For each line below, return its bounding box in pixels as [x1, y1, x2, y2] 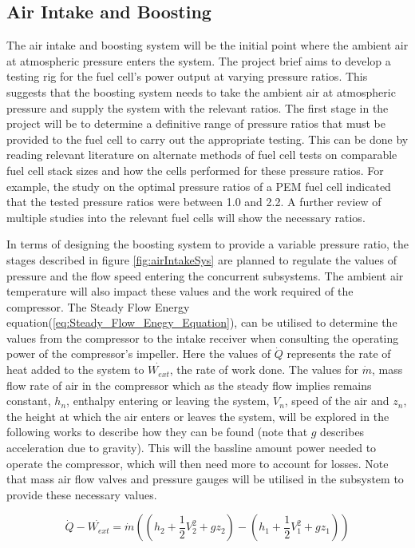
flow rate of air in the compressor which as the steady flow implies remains [6, 376, 372, 393]
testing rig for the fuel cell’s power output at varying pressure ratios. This [6, 68, 368, 85]
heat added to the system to [6, 361, 144, 378]
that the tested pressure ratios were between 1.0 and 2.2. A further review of [6, 193, 381, 210]
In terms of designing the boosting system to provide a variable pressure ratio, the [6, 236, 409, 252]
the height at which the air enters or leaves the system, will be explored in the [6, 407, 389, 424]
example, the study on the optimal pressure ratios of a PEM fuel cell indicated [6, 177, 391, 194]
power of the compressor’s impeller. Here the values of [6, 345, 271, 362]
